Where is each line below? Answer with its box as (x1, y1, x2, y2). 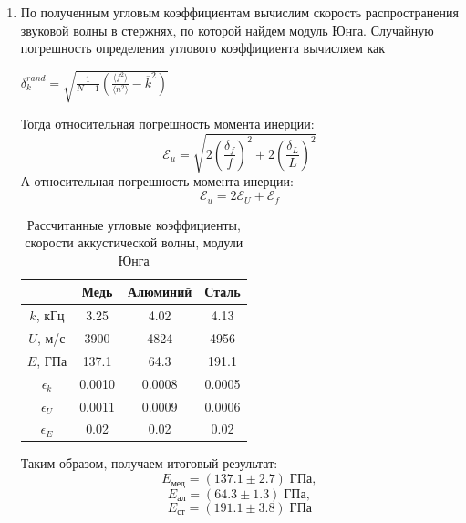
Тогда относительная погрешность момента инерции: (20, 114, 315, 133)
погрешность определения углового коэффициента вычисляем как (20, 38, 386, 58)
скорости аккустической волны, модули (25, 233, 243, 252)
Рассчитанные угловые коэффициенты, (26, 214, 241, 234)
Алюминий (128, 282, 192, 301)
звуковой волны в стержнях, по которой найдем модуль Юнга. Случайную (20, 20, 434, 39)
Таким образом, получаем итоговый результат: (20, 454, 278, 473)
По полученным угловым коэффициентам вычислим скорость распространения (20, 3, 459, 21)
